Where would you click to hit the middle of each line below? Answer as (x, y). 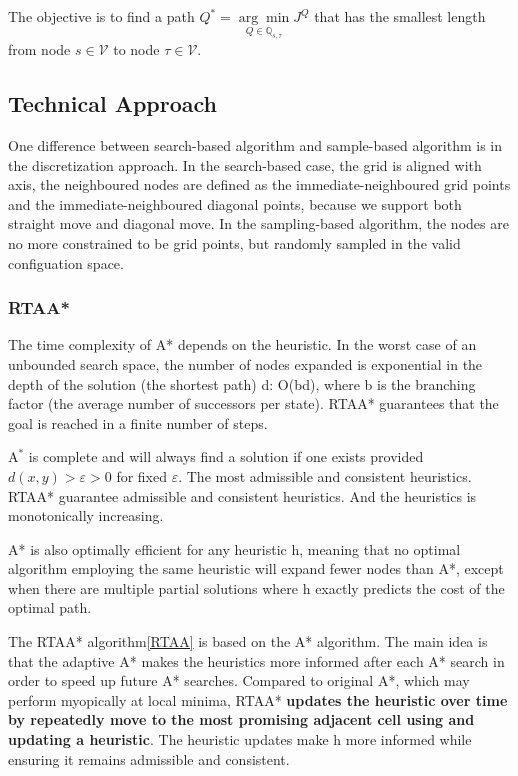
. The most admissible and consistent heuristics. (325, 475)
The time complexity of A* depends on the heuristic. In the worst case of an (242, 344)
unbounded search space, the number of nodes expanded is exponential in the (245, 363)
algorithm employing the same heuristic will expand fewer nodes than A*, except (256, 568)
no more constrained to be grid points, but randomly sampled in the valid (234, 242)
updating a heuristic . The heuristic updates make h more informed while (240, 739)
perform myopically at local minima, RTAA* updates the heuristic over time (258, 699)
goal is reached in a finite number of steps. (138, 422)
